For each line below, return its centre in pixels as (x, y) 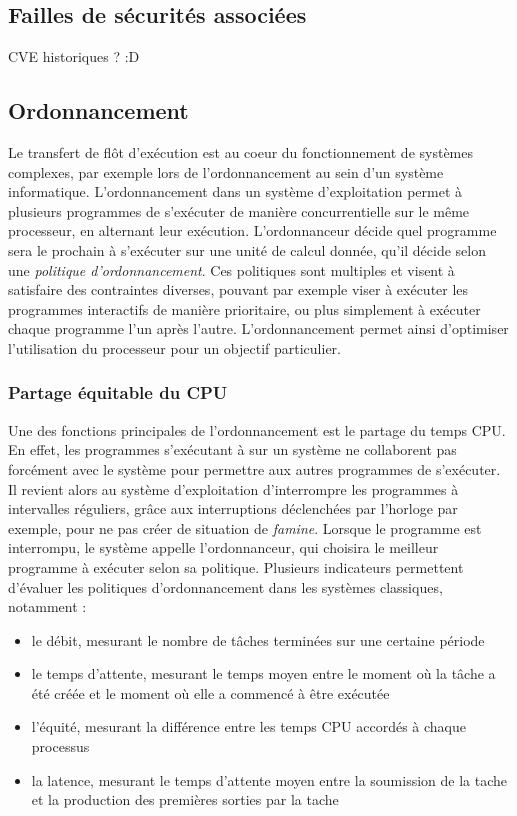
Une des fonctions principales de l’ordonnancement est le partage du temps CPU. (257, 429)
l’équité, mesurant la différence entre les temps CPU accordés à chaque (248, 726)
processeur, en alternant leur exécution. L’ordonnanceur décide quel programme (252, 230)
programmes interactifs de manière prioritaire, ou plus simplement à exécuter (244, 308)
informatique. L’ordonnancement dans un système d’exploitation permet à (235, 191)
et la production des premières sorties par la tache (185, 799)
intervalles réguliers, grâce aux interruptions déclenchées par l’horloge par (233, 508)
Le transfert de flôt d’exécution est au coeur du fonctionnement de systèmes (240, 152)
